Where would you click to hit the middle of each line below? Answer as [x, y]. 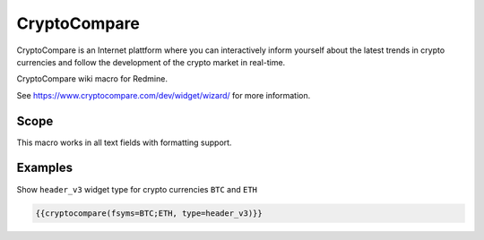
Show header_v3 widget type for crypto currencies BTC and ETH [137, 189]
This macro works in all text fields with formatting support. [124, 142]
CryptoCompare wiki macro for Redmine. [92, 79]
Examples [45, 168]
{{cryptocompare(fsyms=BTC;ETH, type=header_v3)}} [149, 213]
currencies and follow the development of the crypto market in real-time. [151, 62]
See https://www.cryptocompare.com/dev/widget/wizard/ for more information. [164, 95]
